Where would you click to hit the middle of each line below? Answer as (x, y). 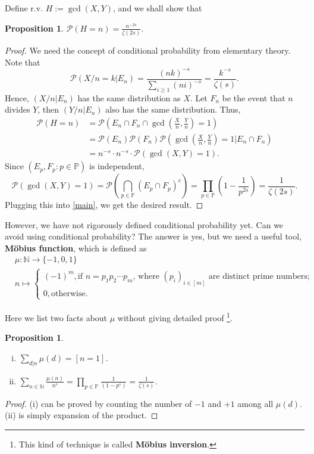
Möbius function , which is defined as (76, 248)
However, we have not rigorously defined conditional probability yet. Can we (144, 224)
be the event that (254, 97)
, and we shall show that (158, 8)
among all (255, 403)
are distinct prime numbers (258, 276)
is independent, (117, 166)
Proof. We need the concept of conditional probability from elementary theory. (148, 50)
